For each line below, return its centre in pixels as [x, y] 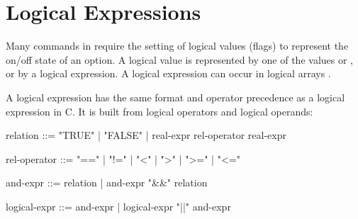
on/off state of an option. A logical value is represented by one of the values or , [179, 59]
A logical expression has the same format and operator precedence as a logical [175, 97]
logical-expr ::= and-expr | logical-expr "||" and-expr [118, 206]
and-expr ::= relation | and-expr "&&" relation [107, 182]
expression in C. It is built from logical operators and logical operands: [160, 111]
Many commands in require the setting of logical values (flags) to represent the [177, 46]
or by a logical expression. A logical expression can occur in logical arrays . [168, 73]
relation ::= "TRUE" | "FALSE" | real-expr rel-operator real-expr [146, 135]
